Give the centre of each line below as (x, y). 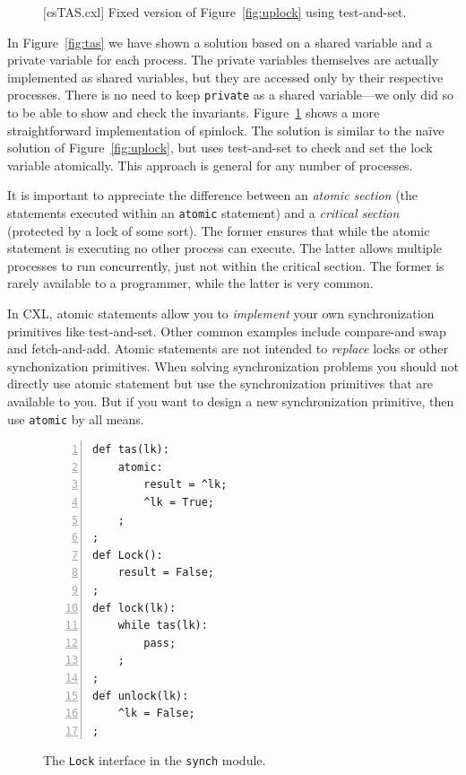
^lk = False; (156, 714)
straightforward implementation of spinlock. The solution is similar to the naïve (226, 130)
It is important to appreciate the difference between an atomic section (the (213, 195)
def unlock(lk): (141, 696)
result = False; (166, 573)
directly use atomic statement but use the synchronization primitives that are (220, 383)
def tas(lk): (131, 450)
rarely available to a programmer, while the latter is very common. (190, 283)
